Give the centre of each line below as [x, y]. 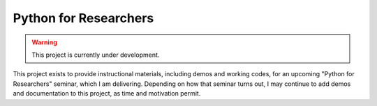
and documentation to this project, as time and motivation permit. [107, 94]
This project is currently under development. [96, 55]
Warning [44, 42]
